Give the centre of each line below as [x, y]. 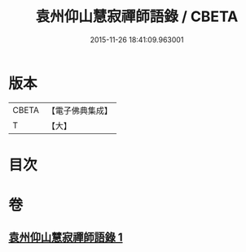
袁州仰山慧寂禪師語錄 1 [66, 238]
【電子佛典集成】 [79, 111]
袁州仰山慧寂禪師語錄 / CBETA [137, 17]
